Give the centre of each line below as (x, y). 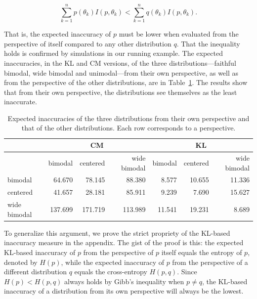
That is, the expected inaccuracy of (58, 34)
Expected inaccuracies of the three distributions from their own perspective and (128, 118)
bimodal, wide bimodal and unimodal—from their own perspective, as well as (121, 72)
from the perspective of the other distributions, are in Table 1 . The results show (126, 82)
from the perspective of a (210, 262)
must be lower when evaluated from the (179, 34)
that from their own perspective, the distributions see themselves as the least (121, 92)
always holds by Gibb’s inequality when (124, 281)
